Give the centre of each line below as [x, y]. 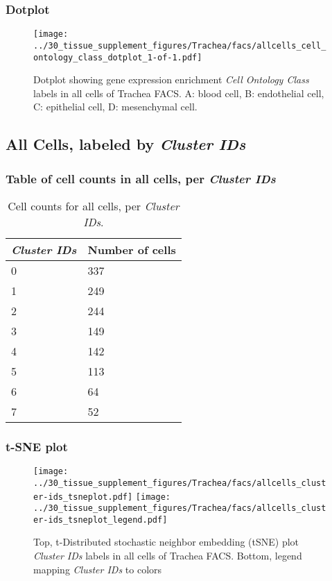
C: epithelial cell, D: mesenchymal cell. [115, 107]
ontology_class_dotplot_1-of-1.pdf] [118, 57]
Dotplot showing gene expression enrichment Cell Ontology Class [171, 79]
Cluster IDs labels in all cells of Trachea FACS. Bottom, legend [168, 556]
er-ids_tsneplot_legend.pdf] [101, 520]
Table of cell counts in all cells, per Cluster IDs [141, 178]
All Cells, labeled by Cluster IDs [126, 144]
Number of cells [132, 249]
